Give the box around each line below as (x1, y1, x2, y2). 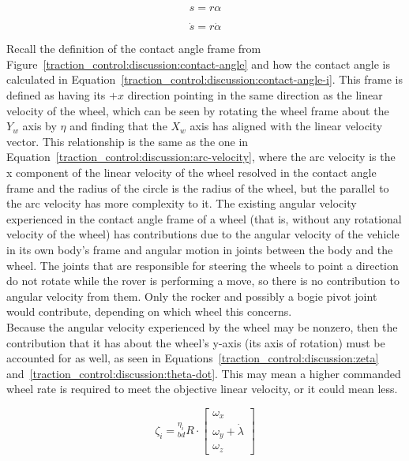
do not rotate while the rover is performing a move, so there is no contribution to (6, 272, 400, 289)
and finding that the (69, 118, 167, 134)
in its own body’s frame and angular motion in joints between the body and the (6, 241, 393, 257)
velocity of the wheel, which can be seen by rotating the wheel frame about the (6, 102, 389, 118)
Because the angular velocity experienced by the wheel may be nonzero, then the (6, 318, 398, 335)
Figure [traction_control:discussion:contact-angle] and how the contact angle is (6, 55, 390, 72)
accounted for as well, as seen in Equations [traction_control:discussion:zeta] (6, 350, 379, 366)
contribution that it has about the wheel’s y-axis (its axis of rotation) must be (6, 334, 385, 350)
